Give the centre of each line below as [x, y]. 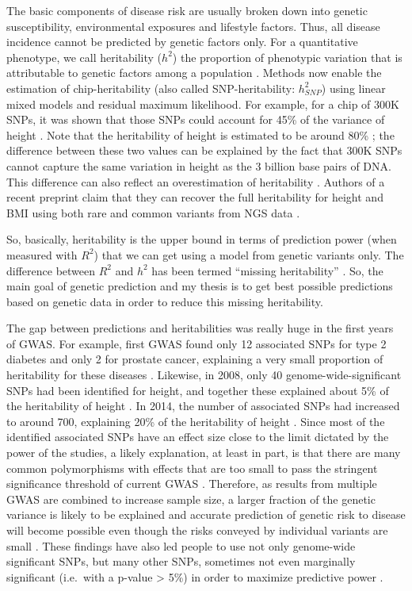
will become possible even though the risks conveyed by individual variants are [197, 530]
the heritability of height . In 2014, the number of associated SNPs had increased [203, 406]
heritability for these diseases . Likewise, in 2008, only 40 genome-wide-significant [204, 375]
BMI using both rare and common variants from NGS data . [153, 212]
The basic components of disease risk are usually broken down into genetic [187, 10]
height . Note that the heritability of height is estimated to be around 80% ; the [200, 134]
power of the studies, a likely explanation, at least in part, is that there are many [204, 453]
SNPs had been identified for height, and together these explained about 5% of [198, 390]
